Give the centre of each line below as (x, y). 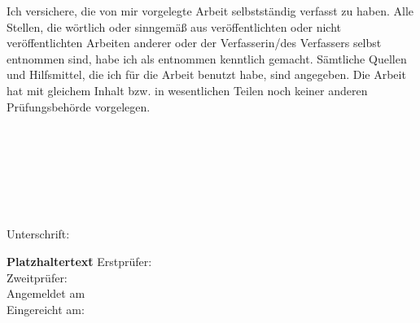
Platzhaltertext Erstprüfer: (79, 261)
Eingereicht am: (46, 309)
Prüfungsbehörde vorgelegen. (79, 106)
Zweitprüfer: (37, 277)
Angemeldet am (46, 293)
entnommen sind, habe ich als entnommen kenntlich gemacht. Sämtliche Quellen (207, 58)
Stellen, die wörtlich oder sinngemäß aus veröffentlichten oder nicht (174, 26)
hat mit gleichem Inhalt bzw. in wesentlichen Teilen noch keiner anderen (187, 90)
